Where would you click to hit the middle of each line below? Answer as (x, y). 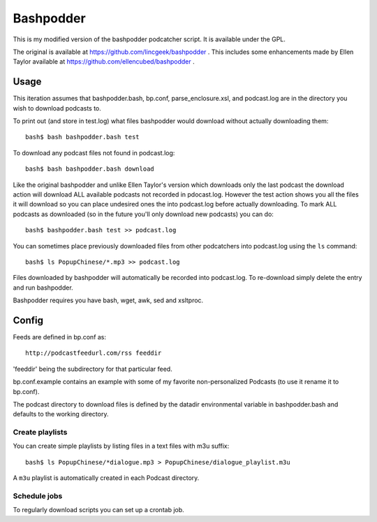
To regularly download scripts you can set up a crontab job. (98, 510)
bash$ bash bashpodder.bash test (82, 137)
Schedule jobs (38, 496)
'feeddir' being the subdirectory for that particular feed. (93, 369)
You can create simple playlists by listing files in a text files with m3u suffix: (121, 446)
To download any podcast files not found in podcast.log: (94, 153)
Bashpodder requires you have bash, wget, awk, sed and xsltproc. (108, 300)
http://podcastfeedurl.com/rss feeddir (94, 353)
